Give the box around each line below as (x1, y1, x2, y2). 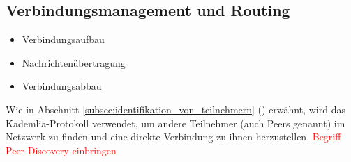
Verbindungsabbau (22, 79, 102, 93)
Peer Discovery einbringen (6, 143, 117, 157)
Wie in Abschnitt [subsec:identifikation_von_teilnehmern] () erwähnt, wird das (6, 102, 345, 116)
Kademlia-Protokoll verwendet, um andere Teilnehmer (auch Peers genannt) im (6, 115, 345, 130)
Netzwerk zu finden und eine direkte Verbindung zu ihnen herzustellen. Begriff (6, 129, 341, 144)
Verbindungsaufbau (22, 32, 105, 47)
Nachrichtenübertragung (22, 55, 126, 70)
